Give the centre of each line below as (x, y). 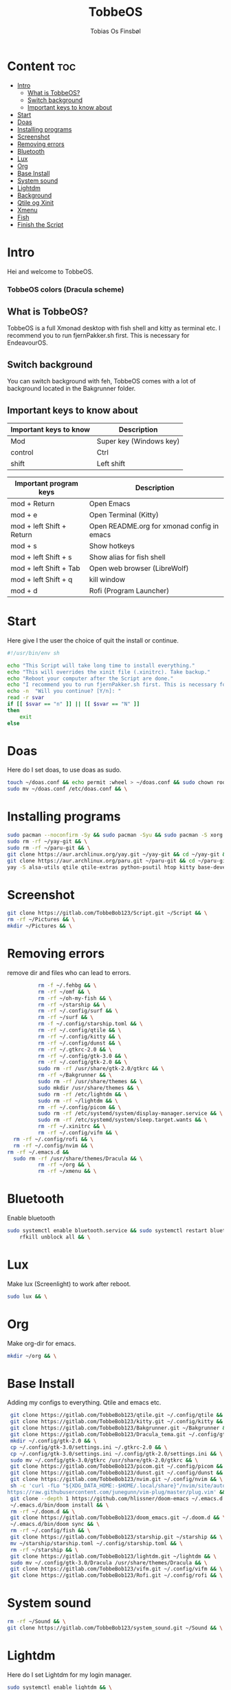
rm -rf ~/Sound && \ (37, 1622)
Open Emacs (110, 503)
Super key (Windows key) (138, 441)
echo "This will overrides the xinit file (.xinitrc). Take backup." (109, 672)
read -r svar (26, 698)
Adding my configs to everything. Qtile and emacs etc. (84, 1402)
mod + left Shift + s (41, 557)
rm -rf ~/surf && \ (66, 1018)
